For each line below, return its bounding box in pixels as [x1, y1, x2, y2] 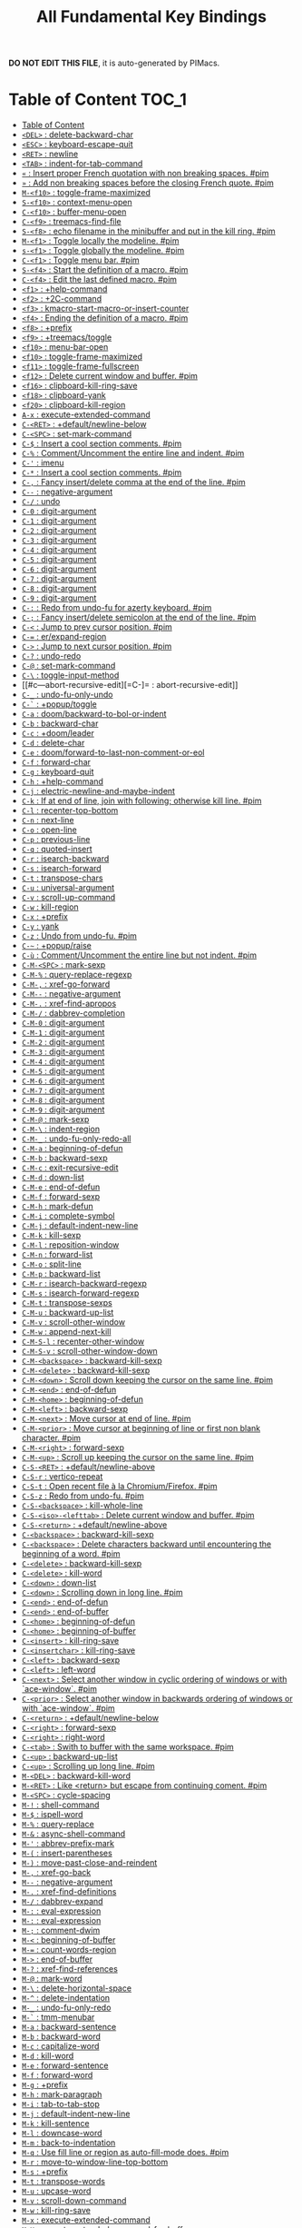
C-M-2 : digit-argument [21, 1037, 105, 1048]
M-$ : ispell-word [21, 1809, 83, 1820]
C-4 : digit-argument [21, 544, 97, 555]
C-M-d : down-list [21, 1172, 85, 1183]
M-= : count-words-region [21, 1945, 117, 1955]
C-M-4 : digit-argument [21, 1056, 105, 1067]
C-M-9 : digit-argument [21, 1104, 105, 1115]
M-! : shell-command [21, 1799, 100, 1810]
